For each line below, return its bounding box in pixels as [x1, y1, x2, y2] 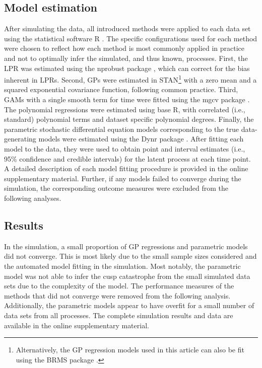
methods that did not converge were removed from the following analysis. [4, 290, 231, 301]
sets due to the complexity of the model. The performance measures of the [4, 280, 234, 291]
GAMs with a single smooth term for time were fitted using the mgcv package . [4, 94, 250, 105]
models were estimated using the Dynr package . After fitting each [38, 133, 244, 144]
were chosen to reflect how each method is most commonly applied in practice [4, 43, 245, 53]
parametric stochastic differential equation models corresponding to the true [4, 123, 239, 134]
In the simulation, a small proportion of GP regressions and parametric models [4, 241, 248, 251]
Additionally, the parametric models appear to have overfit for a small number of [4, 300, 254, 311]
